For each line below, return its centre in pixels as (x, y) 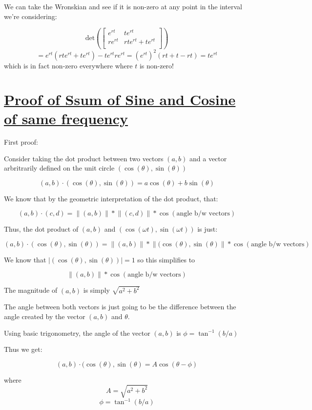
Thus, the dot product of (41, 229)
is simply (96, 290)
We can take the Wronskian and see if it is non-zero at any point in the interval (123, 6)
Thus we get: (23, 349)
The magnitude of (31, 290)
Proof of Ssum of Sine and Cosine (120, 99)
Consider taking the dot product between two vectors (84, 158)
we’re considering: (31, 16)
